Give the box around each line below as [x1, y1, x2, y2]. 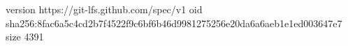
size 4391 [6, 29, 44, 44]
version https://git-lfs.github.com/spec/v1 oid [6, 2, 203, 16]
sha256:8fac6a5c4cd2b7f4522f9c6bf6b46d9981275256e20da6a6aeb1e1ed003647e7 [6, 15, 342, 30]
